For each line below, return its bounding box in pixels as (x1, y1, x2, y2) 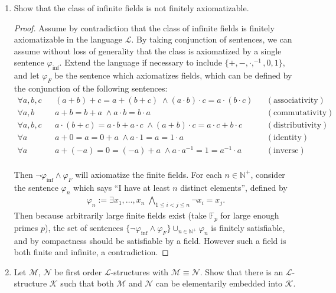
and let (14, 69, 40, 82)
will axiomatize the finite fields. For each (75, 168, 222, 180)
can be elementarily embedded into (156, 277, 283, 289)
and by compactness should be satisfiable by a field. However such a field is (14, 234, 286, 246)
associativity (273, 96, 318, 105)
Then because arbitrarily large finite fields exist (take (14, 209, 207, 222)
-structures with (110, 265, 169, 278)
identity (273, 133, 302, 142)
